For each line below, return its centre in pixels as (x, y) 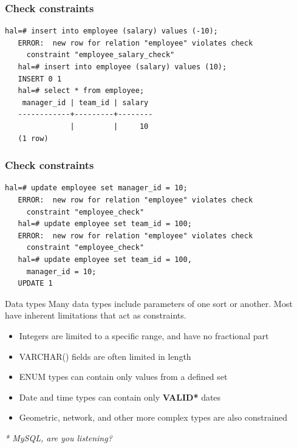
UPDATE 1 (35, 284)
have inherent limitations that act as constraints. (96, 315)
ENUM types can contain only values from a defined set (123, 377)
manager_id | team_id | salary (85, 102)
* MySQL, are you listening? (59, 437)
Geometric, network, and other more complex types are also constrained (153, 417)
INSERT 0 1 (40, 79)
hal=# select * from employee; (81, 91)
